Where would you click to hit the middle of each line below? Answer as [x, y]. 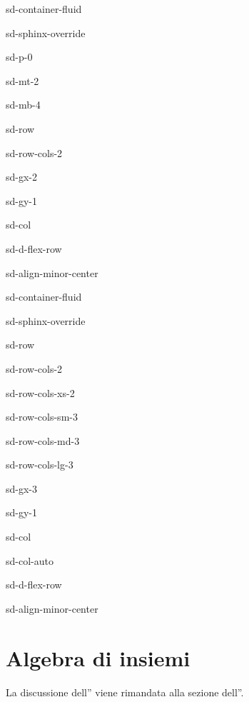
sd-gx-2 [22, 177]
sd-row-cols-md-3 [43, 440]
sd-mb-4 [23, 105]
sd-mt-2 [22, 80]
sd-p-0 [19, 57]
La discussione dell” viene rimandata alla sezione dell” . [125, 692]
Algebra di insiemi [98, 657]
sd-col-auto [30, 560]
